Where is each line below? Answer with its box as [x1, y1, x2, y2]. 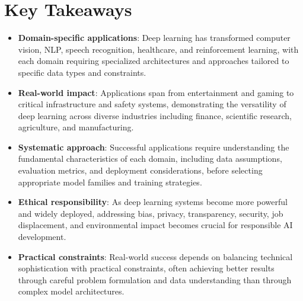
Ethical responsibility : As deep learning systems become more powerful [18, 196, 288, 208]
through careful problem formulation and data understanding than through [18, 273, 292, 286]
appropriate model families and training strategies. [18, 175, 202, 188]
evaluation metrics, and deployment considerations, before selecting [18, 164, 263, 177]
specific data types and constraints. [18, 66, 146, 78]
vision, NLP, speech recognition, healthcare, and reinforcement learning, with [18, 43, 299, 55]
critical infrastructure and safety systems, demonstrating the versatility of [18, 98, 286, 110]
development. [18, 230, 66, 243]
